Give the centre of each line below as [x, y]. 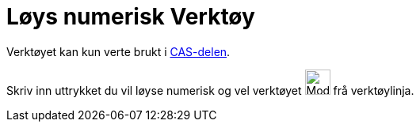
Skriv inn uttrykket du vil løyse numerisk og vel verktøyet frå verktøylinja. [210, 90]
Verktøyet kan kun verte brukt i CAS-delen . [118, 51]
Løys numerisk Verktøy [131, 17]
